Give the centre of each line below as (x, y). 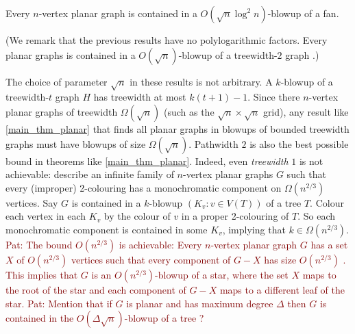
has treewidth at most (140, 97)
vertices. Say (32, 202)
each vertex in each (46, 216)
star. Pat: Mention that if (59, 303)
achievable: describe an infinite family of (90, 174)
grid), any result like (306, 111)
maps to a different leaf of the (282, 289)
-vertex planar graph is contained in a (118, 13)
